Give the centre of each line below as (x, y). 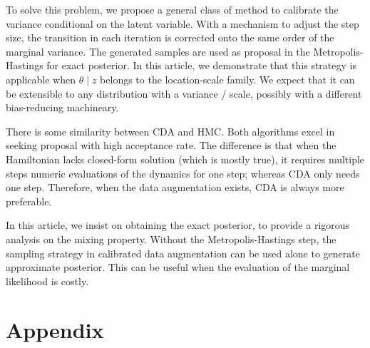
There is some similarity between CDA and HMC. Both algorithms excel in (170, 131)
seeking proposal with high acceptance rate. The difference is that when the (171, 145)
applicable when (41, 79)
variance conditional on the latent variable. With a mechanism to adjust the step (183, 23)
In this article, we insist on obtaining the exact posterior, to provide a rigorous (178, 225)
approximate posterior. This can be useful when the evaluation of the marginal (178, 267)
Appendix (55, 330)
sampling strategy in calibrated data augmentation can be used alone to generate (183, 253)
